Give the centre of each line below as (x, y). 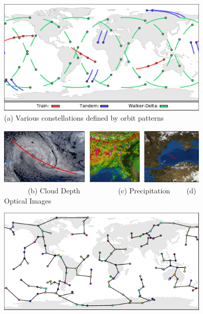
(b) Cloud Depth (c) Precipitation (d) (112, 191)
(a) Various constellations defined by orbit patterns (84, 117)
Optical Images (28, 200)
